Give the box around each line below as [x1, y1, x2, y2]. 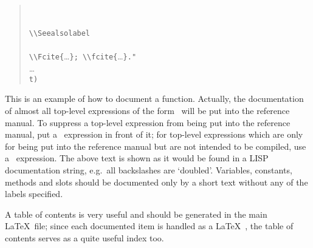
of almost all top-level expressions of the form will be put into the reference [5, 104, 290, 116]
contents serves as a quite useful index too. [5, 231, 164, 244]
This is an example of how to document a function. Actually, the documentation [5, 92, 304, 105]
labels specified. [5, 187, 63, 200]
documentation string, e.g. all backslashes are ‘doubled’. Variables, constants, [5, 163, 292, 176]
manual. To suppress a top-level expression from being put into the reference [5, 116, 291, 129]
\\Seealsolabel [29, 29, 91, 38]
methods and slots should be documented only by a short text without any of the [5, 175, 308, 188]
